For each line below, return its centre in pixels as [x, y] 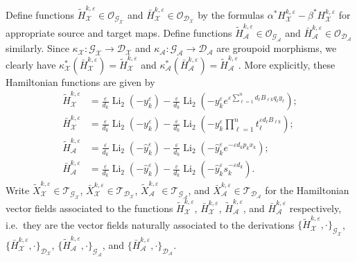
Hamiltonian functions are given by [80, 81]
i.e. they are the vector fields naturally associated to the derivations [150, 224]
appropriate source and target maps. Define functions [119, 32]
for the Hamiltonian [307, 190]
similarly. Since [37, 48]
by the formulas [231, 14]
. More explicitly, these [287, 64]
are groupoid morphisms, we [277, 48]
